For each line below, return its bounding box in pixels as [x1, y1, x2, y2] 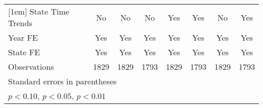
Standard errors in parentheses [8, 75, 117, 87]
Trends [8, 17, 32, 29]
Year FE [8, 32, 38, 43]
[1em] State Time [8, 6, 69, 17]
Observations [8, 61, 54, 72]
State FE [8, 46, 40, 58]
